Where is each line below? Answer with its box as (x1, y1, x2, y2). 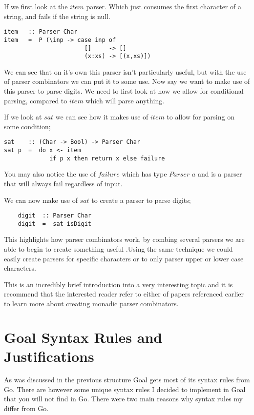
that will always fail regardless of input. (4, 178, 123, 188)
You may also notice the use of (4, 169, 96, 179)
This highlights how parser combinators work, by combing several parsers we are (4, 234, 245, 244)
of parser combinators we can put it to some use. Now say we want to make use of (4, 76, 250, 86)
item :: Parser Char (4, 28, 78, 36)
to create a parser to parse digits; (91, 195, 191, 205)
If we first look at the (4, 1, 68, 11)
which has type (122, 169, 167, 179)
